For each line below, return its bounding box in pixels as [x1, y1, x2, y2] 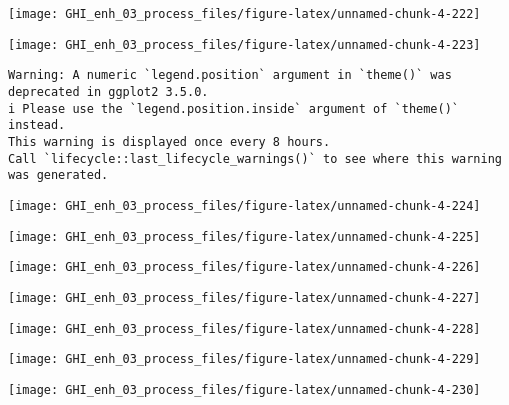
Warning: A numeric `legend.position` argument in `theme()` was [8, 68, 452, 83]
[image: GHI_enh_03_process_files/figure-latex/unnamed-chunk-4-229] [8, 352, 481, 367]
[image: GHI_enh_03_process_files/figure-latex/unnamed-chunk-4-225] [8, 229, 481, 244]
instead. [8, 118, 66, 133]
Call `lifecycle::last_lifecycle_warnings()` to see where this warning [8, 151, 502, 166]
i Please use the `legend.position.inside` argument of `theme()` [8, 101, 460, 116]
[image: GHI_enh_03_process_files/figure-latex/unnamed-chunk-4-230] [8, 382, 481, 397]
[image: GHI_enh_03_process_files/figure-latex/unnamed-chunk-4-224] [8, 198, 481, 213]
